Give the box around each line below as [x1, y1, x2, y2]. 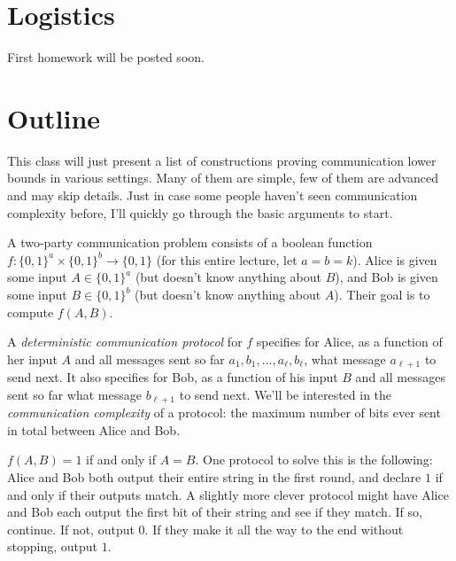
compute [7, 302, 54, 321]
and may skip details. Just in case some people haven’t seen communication [7, 186, 418, 205]
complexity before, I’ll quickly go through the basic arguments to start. [7, 203, 393, 222]
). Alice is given [352, 250, 437, 269]
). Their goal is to [334, 285, 430, 303]
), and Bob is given [335, 268, 438, 286]
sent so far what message [7, 385, 142, 403]
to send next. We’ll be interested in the [179, 385, 392, 403]
